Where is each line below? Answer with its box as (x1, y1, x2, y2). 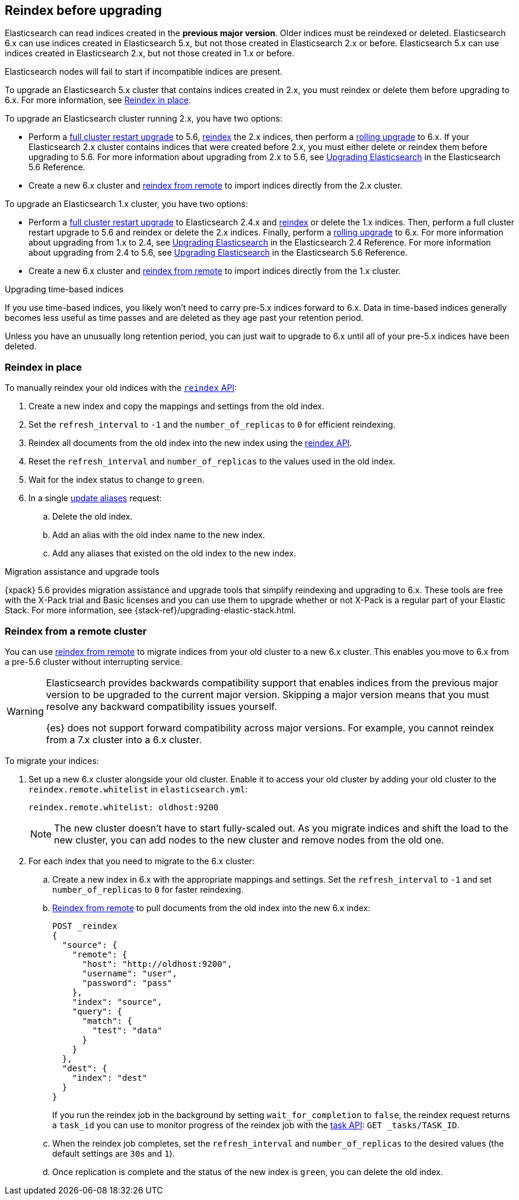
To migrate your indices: (5, 755, 99, 766)
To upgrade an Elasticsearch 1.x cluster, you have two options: (5, 199, 248, 209)
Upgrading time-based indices (5, 284, 124, 295)
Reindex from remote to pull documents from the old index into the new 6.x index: (52, 902, 371, 913)
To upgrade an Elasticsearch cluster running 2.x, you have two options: (5, 113, 282, 124)
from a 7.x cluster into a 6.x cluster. (46, 733, 202, 746)
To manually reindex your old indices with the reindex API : (5, 383, 237, 393)
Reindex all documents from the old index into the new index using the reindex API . (28, 438, 352, 448)
